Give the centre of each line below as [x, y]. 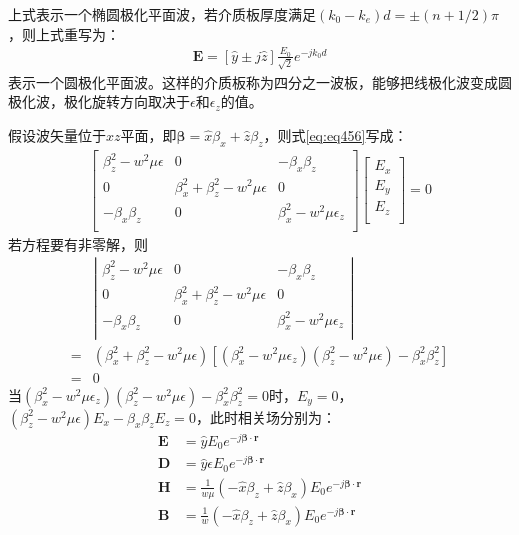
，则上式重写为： [64, 33]
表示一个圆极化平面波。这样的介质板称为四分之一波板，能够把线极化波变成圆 [260, 81]
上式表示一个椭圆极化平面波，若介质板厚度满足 [162, 14]
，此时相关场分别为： [265, 416]
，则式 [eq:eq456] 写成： [335, 134]
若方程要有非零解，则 [78, 243]
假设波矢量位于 [57, 134]
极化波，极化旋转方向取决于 [99, 101]
